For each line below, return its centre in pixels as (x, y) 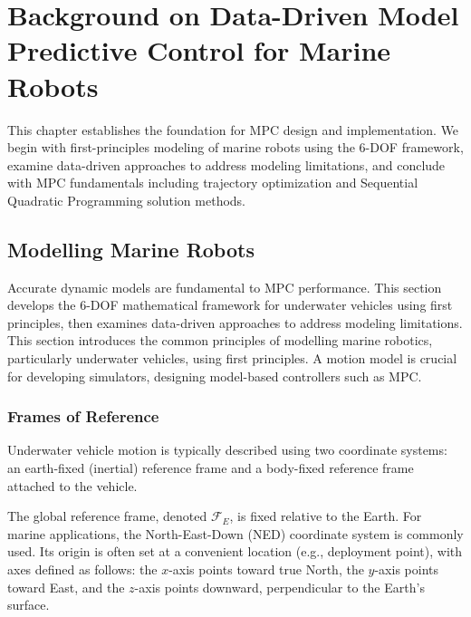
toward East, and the (66, 587)
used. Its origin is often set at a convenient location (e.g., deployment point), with (235, 551)
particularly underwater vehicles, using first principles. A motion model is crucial (232, 358)
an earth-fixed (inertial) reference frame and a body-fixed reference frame (211, 468)
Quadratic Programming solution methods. (127, 200)
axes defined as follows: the (82, 569)
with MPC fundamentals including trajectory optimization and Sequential (213, 183)
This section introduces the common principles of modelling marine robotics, (220, 340)
